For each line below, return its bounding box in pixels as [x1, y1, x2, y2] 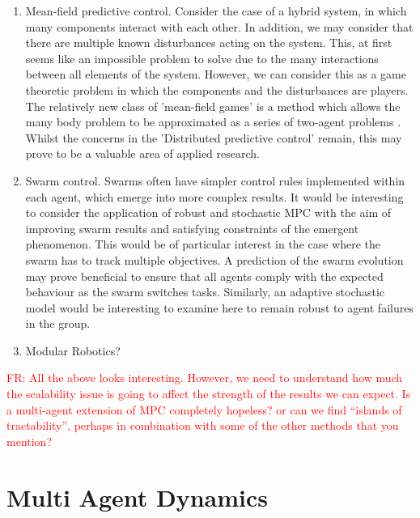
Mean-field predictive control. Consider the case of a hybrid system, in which [25, 2, 407, 19]
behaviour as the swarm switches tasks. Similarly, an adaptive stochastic [25, 283, 385, 300]
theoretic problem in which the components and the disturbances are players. [25, 81, 409, 98]
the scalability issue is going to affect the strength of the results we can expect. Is [6, 385, 411, 402]
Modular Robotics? [25, 342, 121, 359]
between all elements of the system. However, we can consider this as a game [25, 66, 406, 83]
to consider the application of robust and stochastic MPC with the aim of [25, 204, 392, 221]
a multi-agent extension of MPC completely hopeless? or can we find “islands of [6, 401, 402, 418]
